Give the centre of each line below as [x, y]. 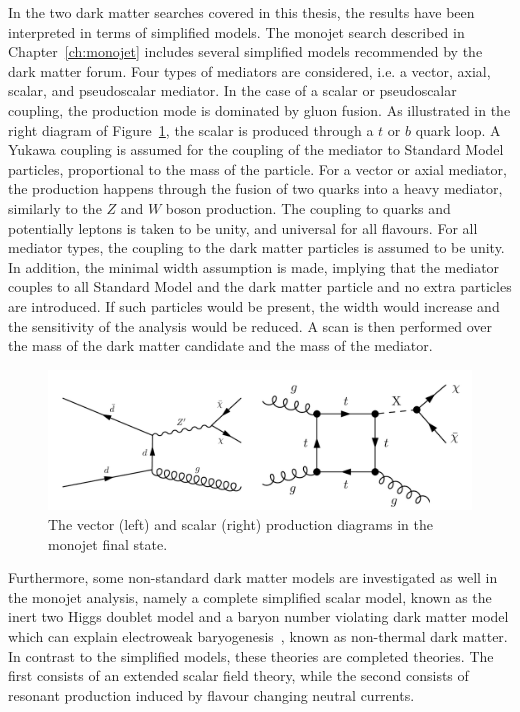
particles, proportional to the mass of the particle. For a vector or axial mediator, [257, 168]
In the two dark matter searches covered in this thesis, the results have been [241, 12]
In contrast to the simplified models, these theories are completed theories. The [251, 655]
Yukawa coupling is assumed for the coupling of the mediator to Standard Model [256, 149]
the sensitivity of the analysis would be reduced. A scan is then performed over [250, 325]
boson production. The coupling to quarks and [308, 207]
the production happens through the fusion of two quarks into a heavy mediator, [255, 188]
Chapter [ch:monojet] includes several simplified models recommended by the [245, 51]
